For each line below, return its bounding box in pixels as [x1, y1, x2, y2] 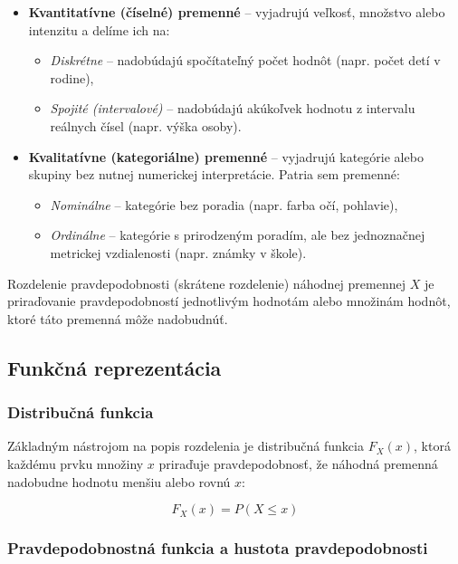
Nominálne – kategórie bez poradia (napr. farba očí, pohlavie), [50, 195, 398, 214]
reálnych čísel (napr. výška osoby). [50, 116, 242, 135]
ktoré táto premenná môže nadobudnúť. [7, 309, 228, 328]
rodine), [50, 68, 94, 87]
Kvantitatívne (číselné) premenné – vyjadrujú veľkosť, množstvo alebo [28, 3, 445, 21]
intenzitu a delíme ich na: [28, 20, 170, 39]
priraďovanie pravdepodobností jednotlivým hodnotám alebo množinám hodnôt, [7, 292, 451, 311]
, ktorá [414, 436, 451, 455]
